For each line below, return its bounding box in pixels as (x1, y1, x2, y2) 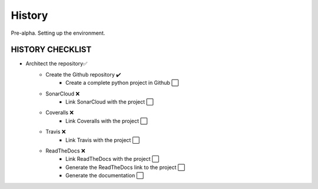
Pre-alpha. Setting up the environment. (11, 29, 105, 37)
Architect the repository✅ (25, 60, 88, 67)
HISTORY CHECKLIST (11, 45, 92, 55)
